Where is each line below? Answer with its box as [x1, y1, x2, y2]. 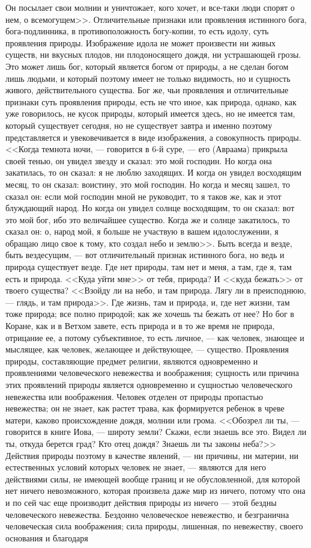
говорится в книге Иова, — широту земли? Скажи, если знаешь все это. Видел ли [5, 425, 307, 438]
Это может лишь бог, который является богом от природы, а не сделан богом [5, 60, 289, 72]
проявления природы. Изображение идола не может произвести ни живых [5, 36, 276, 49]
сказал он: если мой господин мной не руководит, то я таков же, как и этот [5, 189, 282, 202]
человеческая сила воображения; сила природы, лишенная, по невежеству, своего [5, 520, 303, 532]
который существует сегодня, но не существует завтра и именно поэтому [5, 119, 273, 131]
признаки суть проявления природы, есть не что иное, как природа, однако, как [5, 95, 297, 108]
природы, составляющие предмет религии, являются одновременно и [5, 354, 258, 367]
